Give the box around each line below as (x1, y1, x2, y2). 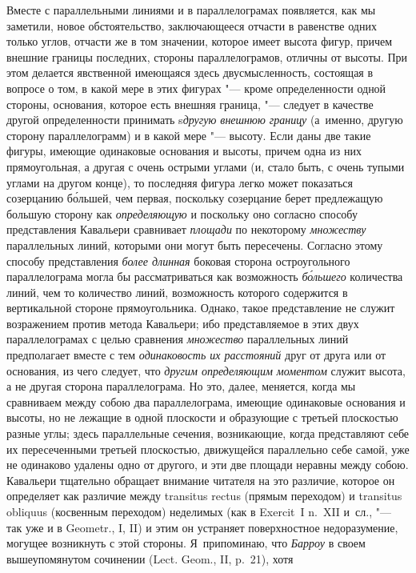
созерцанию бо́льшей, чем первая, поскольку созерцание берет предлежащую (6, 190, 383, 206)
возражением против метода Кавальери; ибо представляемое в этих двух (6, 315, 359, 331)
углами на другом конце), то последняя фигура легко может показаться (6, 174, 354, 190)
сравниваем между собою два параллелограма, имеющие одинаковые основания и (6, 393, 406, 410)
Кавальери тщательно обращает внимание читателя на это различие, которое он (6, 471, 395, 488)
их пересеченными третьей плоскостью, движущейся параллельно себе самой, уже (6, 440, 410, 457)
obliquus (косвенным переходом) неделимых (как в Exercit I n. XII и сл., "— (6, 503, 391, 519)
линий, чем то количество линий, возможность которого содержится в (6, 283, 348, 300)
